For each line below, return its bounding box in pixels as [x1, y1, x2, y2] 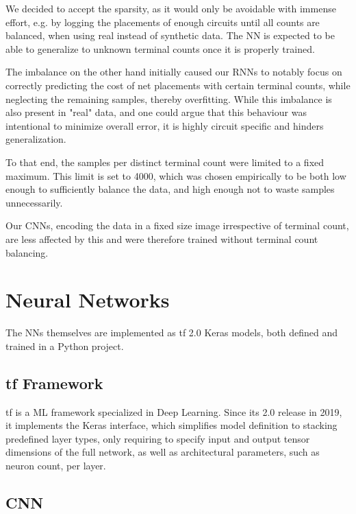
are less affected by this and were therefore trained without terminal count [5, 231, 318, 246]
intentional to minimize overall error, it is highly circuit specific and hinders [5, 118, 324, 132]
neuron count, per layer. [5, 458, 106, 472]
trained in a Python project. [5, 338, 124, 353]
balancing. [5, 245, 49, 259]
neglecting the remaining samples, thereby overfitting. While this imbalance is [5, 91, 332, 106]
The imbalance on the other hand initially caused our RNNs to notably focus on [5, 65, 342, 79]
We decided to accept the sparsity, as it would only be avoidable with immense [5, 1, 336, 15]
